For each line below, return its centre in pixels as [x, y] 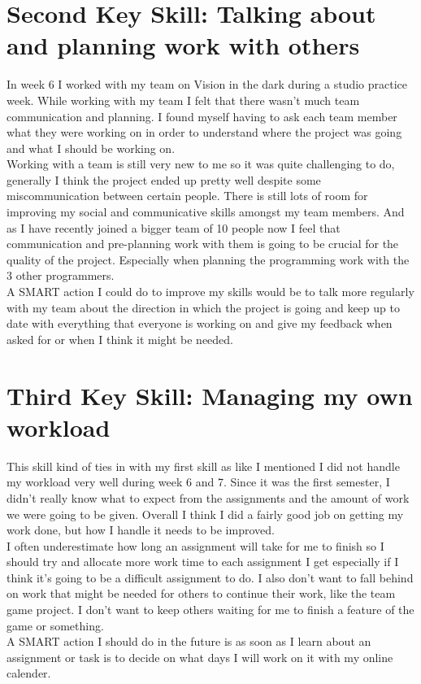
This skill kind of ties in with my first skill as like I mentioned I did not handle [203, 466]
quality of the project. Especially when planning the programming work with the [208, 259]
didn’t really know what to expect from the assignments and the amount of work [208, 497]
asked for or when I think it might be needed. [120, 339]
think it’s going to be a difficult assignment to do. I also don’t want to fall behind [210, 577]
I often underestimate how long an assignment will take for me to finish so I [195, 545]
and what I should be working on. [91, 148]
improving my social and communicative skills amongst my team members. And [206, 212]
